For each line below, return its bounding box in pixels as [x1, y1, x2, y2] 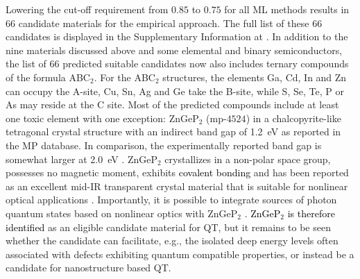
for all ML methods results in [224, 2, 350, 16]
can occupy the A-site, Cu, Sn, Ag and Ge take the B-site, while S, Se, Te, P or [6, 83, 344, 98]
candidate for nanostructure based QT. [6, 260, 171, 275]
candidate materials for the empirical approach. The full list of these [18, 15, 309, 30]
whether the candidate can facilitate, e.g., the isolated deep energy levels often [6, 233, 338, 248]
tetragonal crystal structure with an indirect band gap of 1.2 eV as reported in [6, 124, 341, 139]
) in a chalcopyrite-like [246, 110, 341, 125]
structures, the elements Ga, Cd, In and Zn [162, 69, 347, 84]
